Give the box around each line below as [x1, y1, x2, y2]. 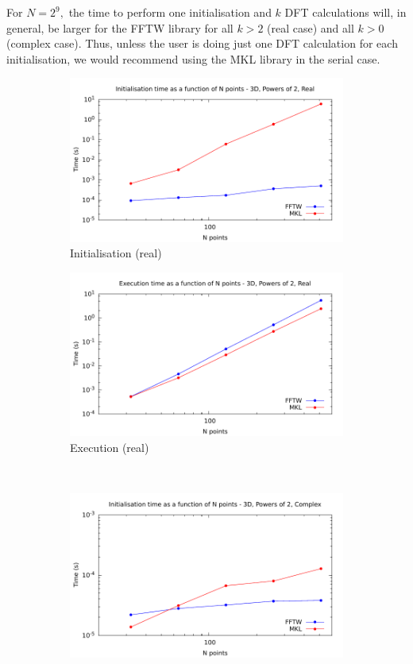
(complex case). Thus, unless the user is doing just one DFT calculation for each [6, 35, 398, 52]
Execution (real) [70, 438, 149, 455]
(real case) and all [267, 19, 354, 36]
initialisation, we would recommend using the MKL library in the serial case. [6, 50, 380, 67]
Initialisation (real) [70, 245, 162, 261]
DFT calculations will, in [284, 4, 407, 20]
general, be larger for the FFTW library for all [6, 19, 234, 36]
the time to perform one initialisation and [68, 4, 272, 20]
